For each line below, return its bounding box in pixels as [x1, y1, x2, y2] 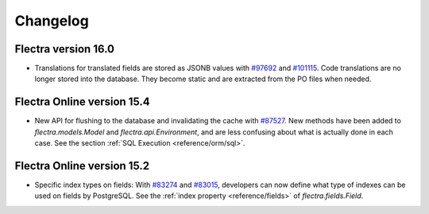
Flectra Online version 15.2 [14, 159, 150, 173]
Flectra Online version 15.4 [14, 95, 150, 109]
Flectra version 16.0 [14, 42, 115, 56]
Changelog [14, 12, 89, 29]
